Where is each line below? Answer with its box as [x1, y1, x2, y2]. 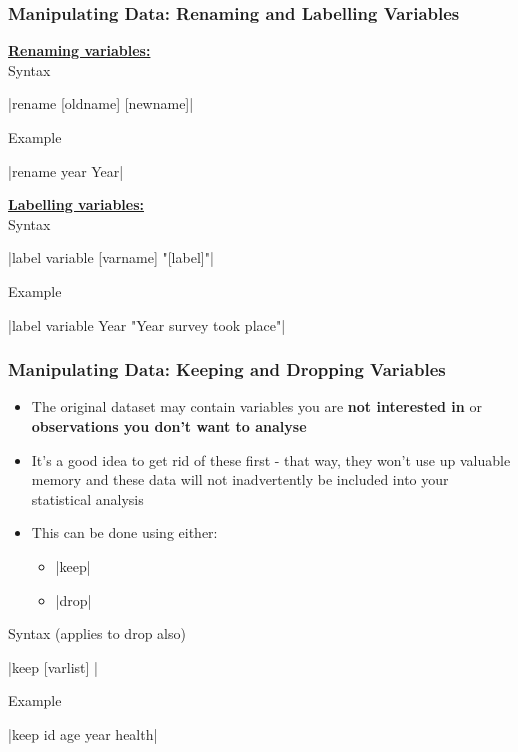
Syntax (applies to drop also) [8, 623, 186, 644]
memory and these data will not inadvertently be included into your [31, 469, 449, 490]
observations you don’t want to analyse [31, 415, 307, 436]
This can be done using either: [31, 522, 218, 543]
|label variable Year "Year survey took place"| [8, 314, 286, 335]
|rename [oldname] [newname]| [8, 93, 194, 114]
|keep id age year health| [8, 723, 158, 744]
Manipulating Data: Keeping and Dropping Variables [8, 357, 446, 382]
